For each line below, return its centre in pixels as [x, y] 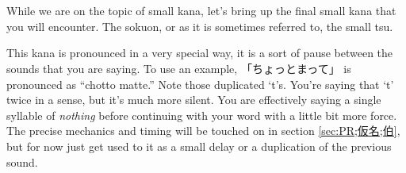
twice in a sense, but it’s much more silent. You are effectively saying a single [194, 100]
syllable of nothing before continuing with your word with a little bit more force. [202, 115]
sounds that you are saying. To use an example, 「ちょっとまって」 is [179, 68]
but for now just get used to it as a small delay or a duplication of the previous [199, 146]
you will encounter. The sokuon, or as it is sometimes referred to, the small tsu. [200, 26]
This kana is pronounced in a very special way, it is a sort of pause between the [200, 53]
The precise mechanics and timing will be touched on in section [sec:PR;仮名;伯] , [203, 131]
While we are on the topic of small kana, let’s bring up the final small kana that [201, 11]
